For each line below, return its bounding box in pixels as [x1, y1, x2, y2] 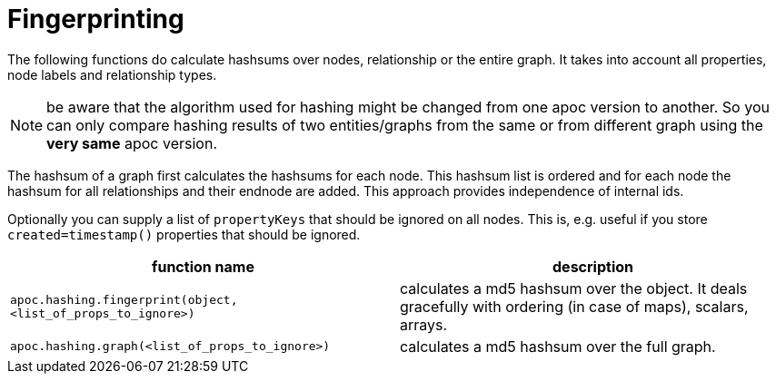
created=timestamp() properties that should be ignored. [7, 226, 361, 242]
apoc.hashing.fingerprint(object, [10, 292, 238, 307]
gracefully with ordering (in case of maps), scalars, [400, 297, 749, 316]
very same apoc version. [46, 133, 217, 152]
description [552, 257, 633, 276]
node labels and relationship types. [7, 66, 217, 83]
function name [152, 257, 254, 276]
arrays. [400, 315, 448, 334]
